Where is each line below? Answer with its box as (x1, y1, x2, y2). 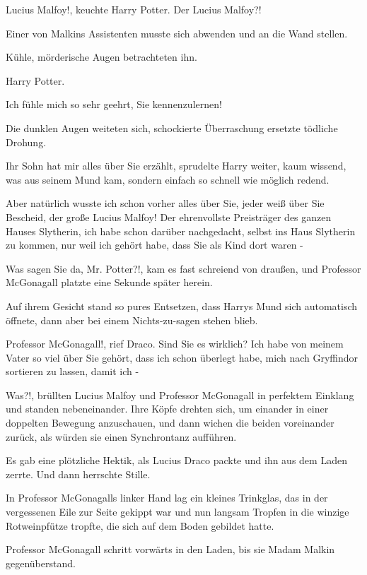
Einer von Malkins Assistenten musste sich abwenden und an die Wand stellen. (6, 25, 348, 40)
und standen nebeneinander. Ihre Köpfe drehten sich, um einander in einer (6, 401, 329, 416)
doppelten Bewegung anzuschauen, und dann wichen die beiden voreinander (6, 415, 334, 430)
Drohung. (6, 134, 47, 149)
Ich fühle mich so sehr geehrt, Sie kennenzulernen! (6, 97, 222, 112)
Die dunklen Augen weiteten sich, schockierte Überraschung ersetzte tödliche (6, 120, 338, 135)
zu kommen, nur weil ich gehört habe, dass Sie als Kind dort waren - (6, 237, 303, 252)
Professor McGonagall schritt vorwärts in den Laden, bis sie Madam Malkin (6, 542, 335, 557)
